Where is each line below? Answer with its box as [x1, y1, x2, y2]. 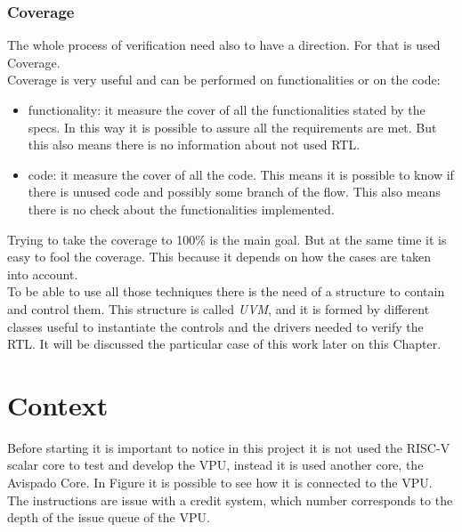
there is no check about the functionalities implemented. [28, 199, 335, 218]
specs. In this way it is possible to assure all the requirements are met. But [28, 117, 437, 136]
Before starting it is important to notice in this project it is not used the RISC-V [7, 438, 450, 456]
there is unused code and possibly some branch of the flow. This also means [28, 182, 441, 201]
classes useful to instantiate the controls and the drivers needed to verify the [7, 317, 424, 335]
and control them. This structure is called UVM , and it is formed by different [7, 299, 430, 318]
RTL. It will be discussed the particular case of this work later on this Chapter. [7, 335, 442, 353]
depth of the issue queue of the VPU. [7, 508, 210, 527]
